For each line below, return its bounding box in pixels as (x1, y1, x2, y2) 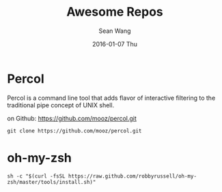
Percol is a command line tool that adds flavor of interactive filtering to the (7, 94, 216, 102)
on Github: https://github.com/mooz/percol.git (7, 114, 137, 122)
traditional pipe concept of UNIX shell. (7, 100, 115, 109)
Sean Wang (98, 27, 131, 35)
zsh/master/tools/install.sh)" (7, 178, 96, 185)
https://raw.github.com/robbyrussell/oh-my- (68, 172, 197, 180)
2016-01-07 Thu (92, 40, 138, 48)
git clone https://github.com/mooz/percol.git (7, 127, 142, 134)
